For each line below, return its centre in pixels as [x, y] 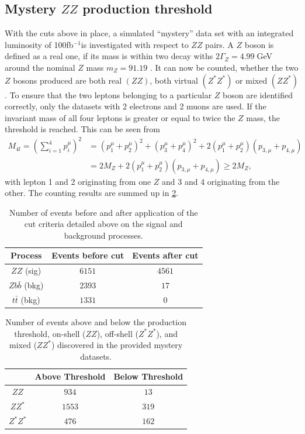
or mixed [252, 80]
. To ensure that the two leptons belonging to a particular [108, 94]
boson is [259, 44]
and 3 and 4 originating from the [221, 181]
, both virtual [174, 80]
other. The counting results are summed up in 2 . [92, 193]
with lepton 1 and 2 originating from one [78, 181]
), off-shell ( [117, 333]
